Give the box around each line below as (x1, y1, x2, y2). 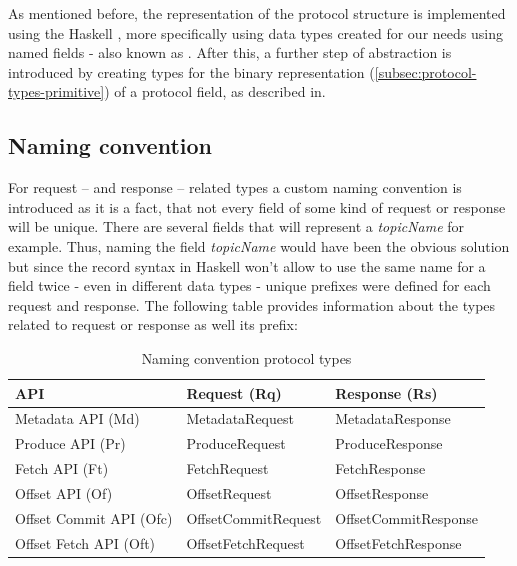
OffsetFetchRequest (186, 532, 305, 553)
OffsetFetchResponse (335, 532, 462, 553)
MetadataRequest (186, 408, 294, 429)
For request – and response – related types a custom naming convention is (8, 177, 462, 198)
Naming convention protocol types (141, 347, 352, 368)
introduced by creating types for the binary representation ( (8, 61, 375, 82)
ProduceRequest (186, 433, 286, 454)
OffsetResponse (335, 482, 429, 503)
